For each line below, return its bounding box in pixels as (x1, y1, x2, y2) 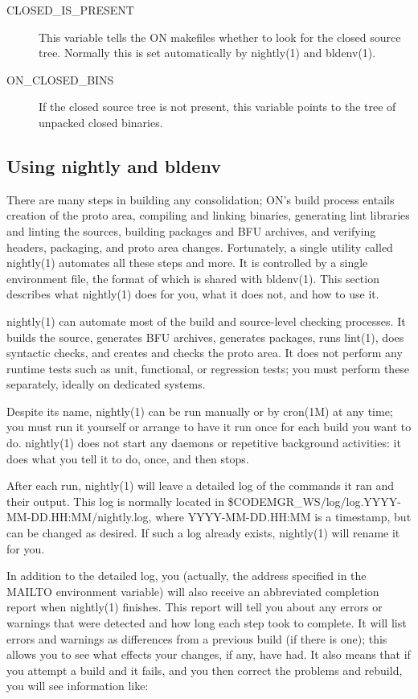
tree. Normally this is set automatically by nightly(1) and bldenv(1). (39, 44, 376, 61)
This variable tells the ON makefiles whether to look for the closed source (39, 28, 401, 45)
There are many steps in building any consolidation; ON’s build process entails (6, 191, 395, 208)
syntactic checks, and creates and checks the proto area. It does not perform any (6, 344, 403, 361)
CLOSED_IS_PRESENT (6, 2, 134, 18)
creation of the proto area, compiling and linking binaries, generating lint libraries (6, 207, 410, 224)
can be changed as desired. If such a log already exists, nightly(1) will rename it (6, 524, 400, 541)
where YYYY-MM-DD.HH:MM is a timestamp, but (155, 508, 412, 525)
